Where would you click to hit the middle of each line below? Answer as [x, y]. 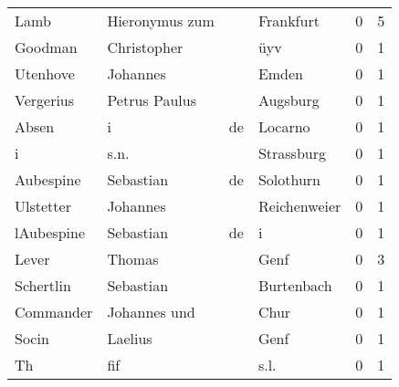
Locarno [284, 126]
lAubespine [50, 232]
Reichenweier [299, 206]
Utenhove [45, 73]
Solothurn [289, 179]
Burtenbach [295, 285]
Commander [54, 312]
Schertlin [43, 285]
